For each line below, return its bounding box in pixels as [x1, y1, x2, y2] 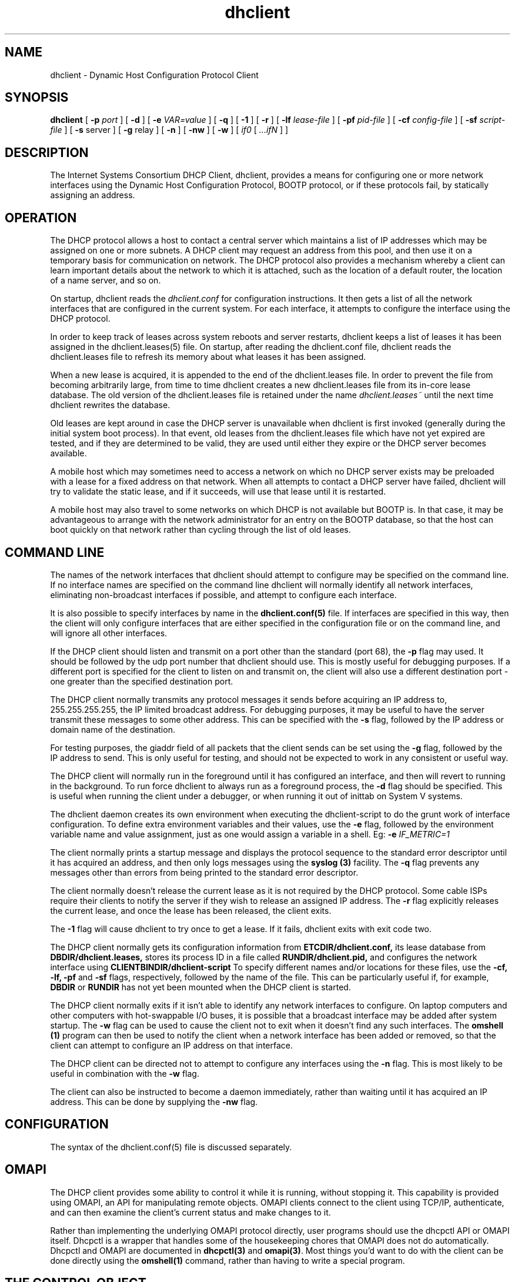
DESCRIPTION [5, 145, 89, 160]
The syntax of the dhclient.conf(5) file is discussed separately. [50, 1141, 292, 1152]
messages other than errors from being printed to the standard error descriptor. [50, 867, 359, 877]
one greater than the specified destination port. [50, 676, 233, 686]
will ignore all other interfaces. [50, 627, 168, 638]
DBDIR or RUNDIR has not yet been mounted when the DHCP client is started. [50, 981, 351, 992]
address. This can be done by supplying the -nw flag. [50, 1096, 258, 1107]
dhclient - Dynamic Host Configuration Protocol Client [50, 69, 259, 80]
